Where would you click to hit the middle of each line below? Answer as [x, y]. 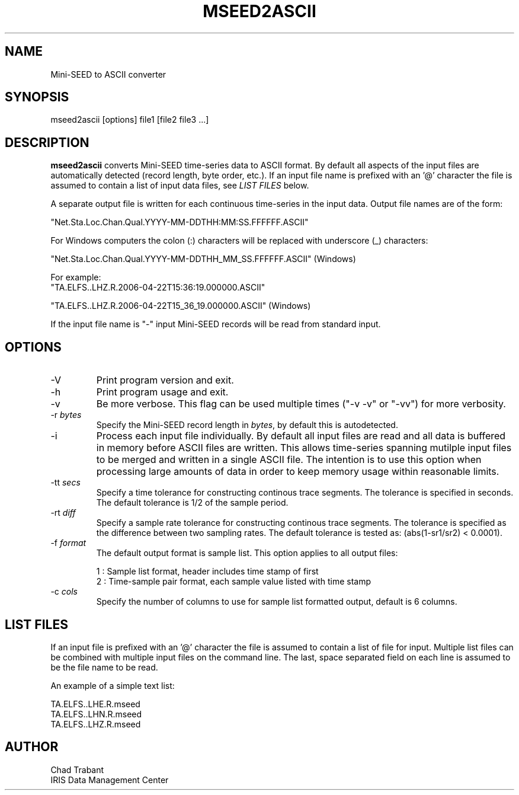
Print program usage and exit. [162, 392]
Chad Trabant [77, 770]
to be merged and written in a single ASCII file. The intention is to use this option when [289, 460]
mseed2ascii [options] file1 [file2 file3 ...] [130, 120]
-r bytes [66, 415]
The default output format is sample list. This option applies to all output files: [247, 553]
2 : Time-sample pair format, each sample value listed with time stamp [233, 582]
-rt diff [63, 513]
